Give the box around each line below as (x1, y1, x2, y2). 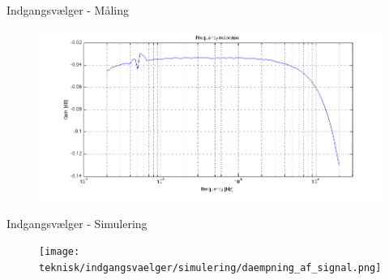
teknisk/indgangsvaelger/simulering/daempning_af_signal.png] (39, 261, 382, 274)
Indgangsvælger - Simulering (6, 214, 147, 231)
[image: (39, 246, 80, 258)
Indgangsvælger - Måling (6, 2, 130, 18)
